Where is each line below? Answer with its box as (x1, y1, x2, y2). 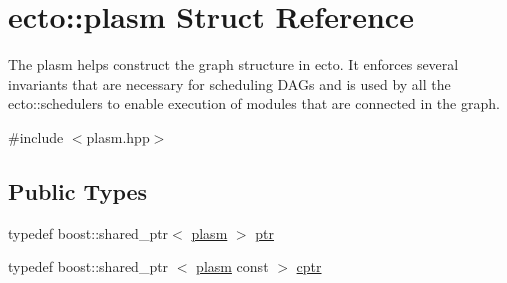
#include (8, 126, 64, 147)
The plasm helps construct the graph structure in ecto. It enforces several (8, 54, 459, 75)
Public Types (8, 175, 148, 206)
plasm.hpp (86, 126, 150, 147)
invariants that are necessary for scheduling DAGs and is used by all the (8, 73, 451, 94)
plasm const (196, 256, 269, 277)
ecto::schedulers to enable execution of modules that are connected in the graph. (8, 93, 500, 114)
